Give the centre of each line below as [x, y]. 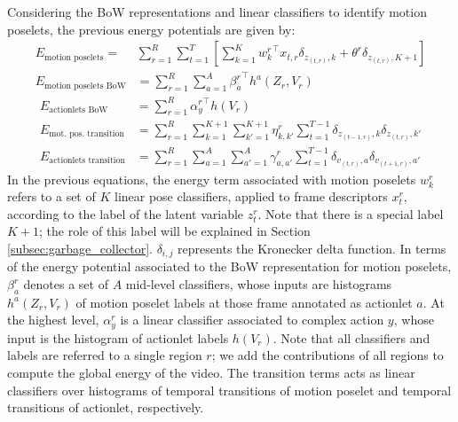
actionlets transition [87, 160]
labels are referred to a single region [105, 355]
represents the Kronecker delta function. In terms [312, 248]
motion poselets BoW [85, 86]
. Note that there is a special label [351, 213]
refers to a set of [51, 196]
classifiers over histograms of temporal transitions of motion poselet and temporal [229, 390]
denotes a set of [66, 284]
